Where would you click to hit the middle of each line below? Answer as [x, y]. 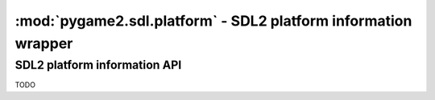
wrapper [44, 43]
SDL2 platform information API [98, 65]
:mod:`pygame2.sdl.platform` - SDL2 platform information [213, 21]
